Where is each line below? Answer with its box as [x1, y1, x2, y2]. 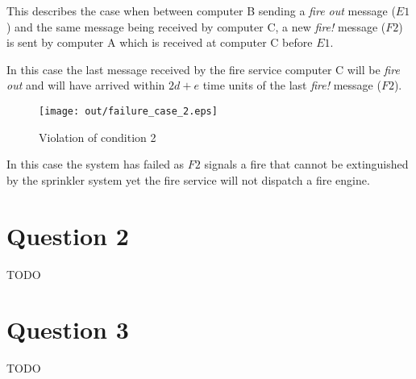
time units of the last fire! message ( [202, 77, 381, 94]
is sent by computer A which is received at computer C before [6, 34, 313, 51]
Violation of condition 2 [39, 128, 156, 145]
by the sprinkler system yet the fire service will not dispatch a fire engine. [6, 171, 370, 188]
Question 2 [6, 219, 129, 252]
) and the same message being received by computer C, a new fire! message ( [6, 18, 386, 35]
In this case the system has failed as [6, 156, 185, 173]
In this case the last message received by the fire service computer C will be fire [6, 60, 400, 77]
